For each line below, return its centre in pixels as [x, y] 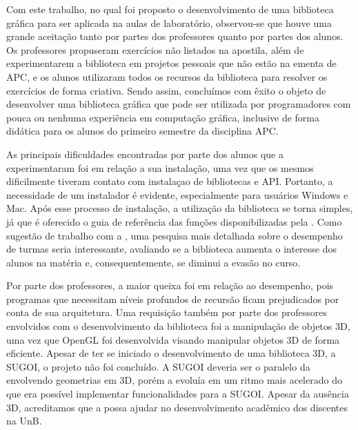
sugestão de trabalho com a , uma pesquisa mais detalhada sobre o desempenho [175, 235]
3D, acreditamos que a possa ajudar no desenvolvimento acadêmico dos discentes [177, 407]
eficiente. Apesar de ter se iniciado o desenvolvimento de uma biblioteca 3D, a [171, 353]
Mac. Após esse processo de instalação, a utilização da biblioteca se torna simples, [180, 208]
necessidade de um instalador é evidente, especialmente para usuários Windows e [177, 194]
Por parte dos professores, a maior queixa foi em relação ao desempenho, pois [170, 285]
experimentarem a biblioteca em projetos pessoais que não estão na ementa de [171, 63]
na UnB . [24, 421]
